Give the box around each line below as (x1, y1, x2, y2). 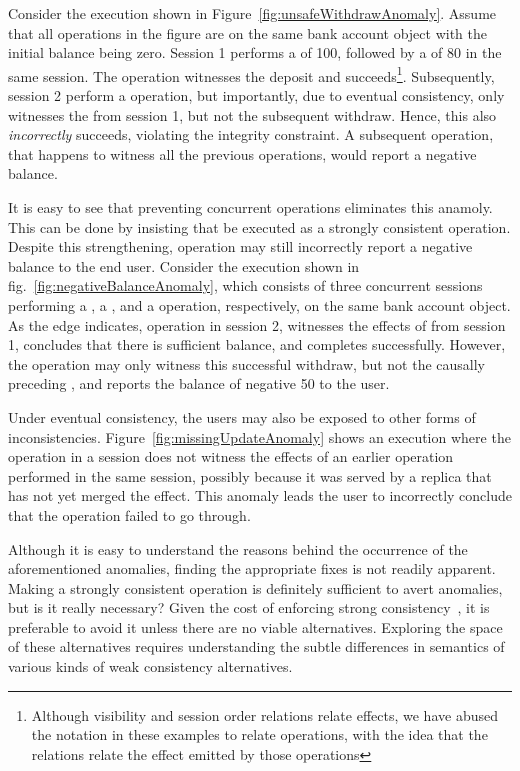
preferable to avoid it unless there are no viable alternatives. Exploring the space (8, 616, 503, 637)
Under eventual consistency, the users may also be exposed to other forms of (8, 406, 476, 427)
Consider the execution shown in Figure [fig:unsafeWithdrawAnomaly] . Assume (8, 3, 497, 23)
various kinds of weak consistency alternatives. (8, 656, 293, 677)
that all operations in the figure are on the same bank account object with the (8, 22, 487, 43)
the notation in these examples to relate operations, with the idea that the (31, 724, 488, 745)
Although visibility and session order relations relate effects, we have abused (31, 704, 498, 725)
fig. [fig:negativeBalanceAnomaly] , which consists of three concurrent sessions (8, 275, 483, 296)
